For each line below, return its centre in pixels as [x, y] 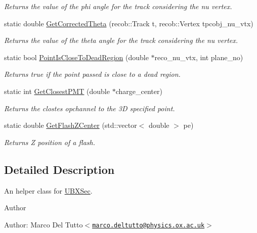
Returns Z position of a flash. [50, 142]
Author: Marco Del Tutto [44, 224]
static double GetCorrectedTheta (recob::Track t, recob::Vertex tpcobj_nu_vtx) [129, 23]
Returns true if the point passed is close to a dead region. [92, 74]
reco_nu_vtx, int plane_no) [199, 57]
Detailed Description [59, 169]
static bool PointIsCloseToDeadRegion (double [76, 57]
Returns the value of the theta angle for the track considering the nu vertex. [121, 40]
